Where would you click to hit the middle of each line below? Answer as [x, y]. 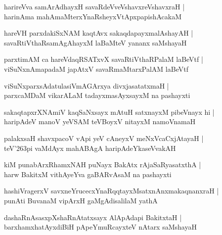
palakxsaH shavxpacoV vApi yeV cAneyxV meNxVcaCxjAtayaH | [104, 138]
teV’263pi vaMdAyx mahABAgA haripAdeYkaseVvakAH [90, 148]
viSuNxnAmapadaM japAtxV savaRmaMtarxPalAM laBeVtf [96, 69]
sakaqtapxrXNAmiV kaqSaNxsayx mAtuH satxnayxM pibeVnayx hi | [109, 112]
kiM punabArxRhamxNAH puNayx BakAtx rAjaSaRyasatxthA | [103, 164]
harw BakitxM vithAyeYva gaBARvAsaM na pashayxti [88, 174]
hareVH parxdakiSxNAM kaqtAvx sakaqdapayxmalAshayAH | [99, 33]
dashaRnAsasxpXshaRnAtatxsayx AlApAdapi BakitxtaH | [93, 217]
